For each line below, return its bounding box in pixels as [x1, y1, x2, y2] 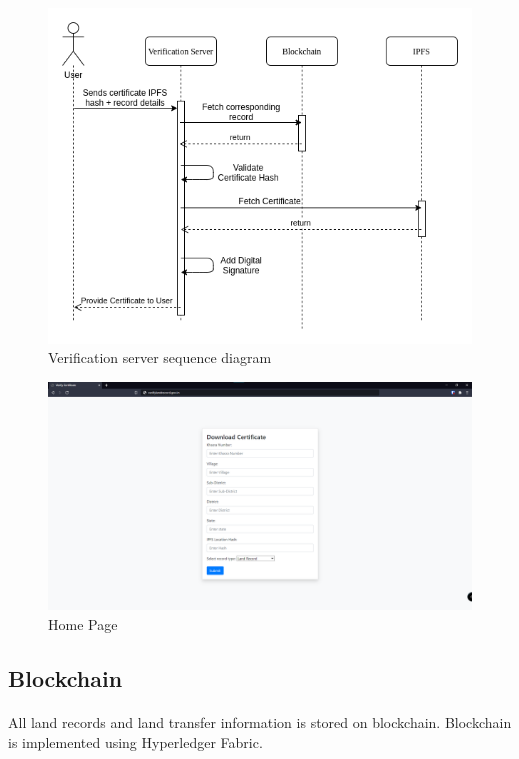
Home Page [48, 613, 118, 634]
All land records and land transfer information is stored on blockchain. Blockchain [8, 711, 512, 732]
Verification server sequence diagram [48, 347, 272, 368]
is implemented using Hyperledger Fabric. [8, 731, 263, 752]
